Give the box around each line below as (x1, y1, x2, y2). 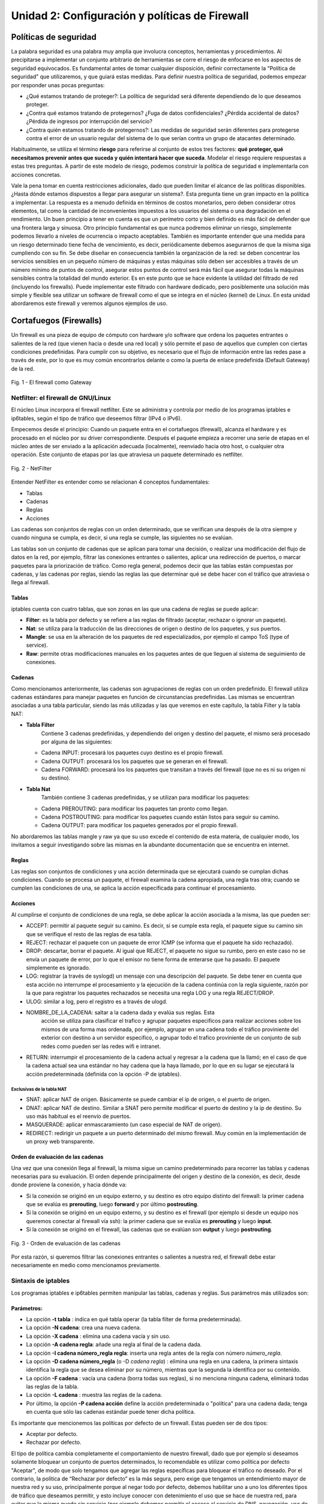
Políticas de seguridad (11, 32, 97, 42)
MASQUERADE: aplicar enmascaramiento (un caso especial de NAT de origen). (26, 1121, 222, 1128)
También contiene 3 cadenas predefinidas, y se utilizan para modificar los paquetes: (41, 794, 250, 801)
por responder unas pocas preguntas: (11, 81, 105, 88)
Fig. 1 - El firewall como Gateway (11, 379, 92, 386)
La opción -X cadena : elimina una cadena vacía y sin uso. (26, 1333, 171, 1340)
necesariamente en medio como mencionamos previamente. (11, 1262, 161, 1269)
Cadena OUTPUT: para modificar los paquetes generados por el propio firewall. (41, 822, 238, 829)
